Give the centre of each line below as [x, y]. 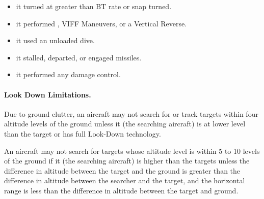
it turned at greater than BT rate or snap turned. [94, 6]
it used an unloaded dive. [55, 40]
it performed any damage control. [68, 74]
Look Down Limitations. [48, 94]
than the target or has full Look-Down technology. [83, 133]
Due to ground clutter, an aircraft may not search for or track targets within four [131, 113]
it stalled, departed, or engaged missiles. [79, 57]
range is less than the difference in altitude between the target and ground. [121, 190]
